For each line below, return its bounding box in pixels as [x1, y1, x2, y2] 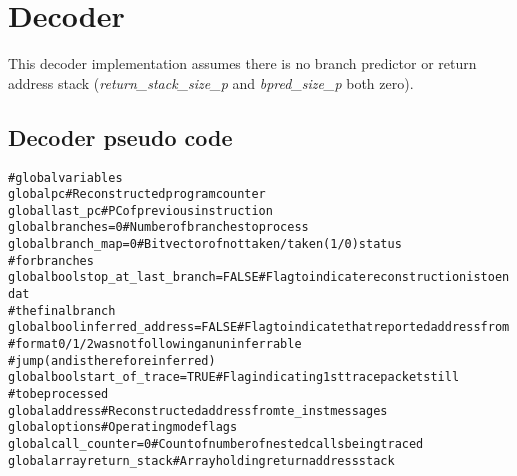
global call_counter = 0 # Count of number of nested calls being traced [8, 437, 424, 452]
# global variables [8, 170, 123, 185]
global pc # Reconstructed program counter [8, 187, 266, 202]
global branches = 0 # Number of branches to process [8, 220, 309, 235]
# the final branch [8, 303, 116, 318]
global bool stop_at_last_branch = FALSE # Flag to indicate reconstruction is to [8, 270, 495, 285]
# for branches [8, 253, 94, 268]
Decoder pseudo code [8, 121, 233, 152]
